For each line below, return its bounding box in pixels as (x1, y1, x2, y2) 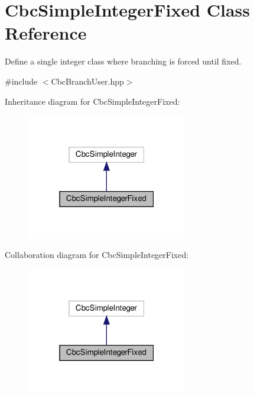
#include (5, 75, 38, 87)
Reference (5, 21, 87, 45)
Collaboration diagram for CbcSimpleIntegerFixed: (5, 248, 189, 261)
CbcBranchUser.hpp (51, 75, 124, 87)
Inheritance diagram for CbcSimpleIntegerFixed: (5, 95, 180, 107)
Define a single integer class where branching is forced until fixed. (5, 55, 242, 67)
